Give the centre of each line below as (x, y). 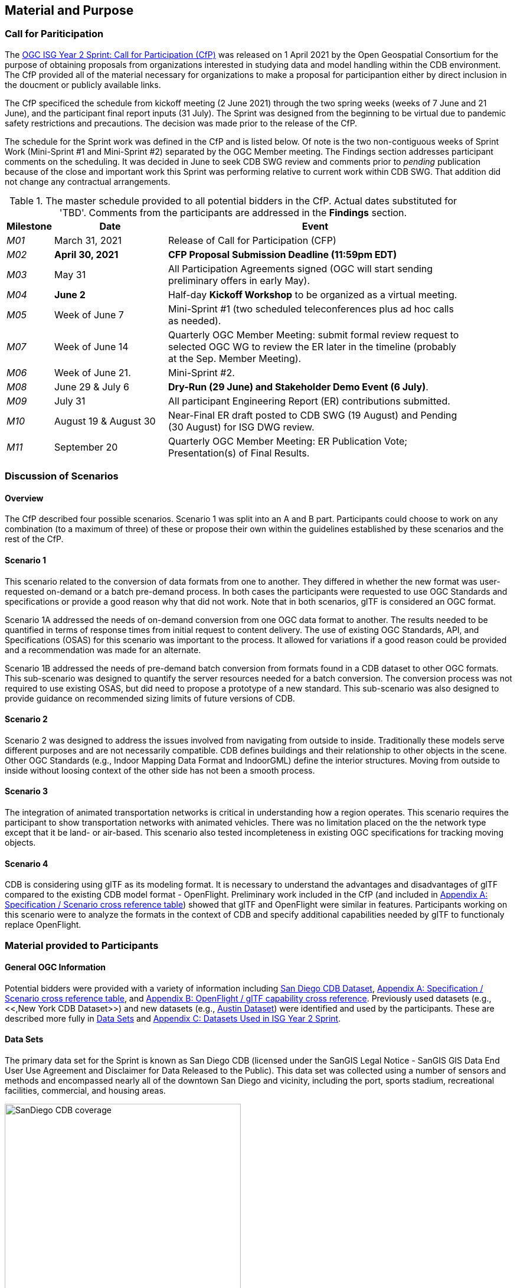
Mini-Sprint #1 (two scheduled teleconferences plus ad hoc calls (311, 309)
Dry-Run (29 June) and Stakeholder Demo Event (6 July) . (298, 387)
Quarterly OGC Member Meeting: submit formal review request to (314, 335)
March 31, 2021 (88, 240)
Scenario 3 (27, 791)
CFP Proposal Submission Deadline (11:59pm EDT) (283, 254)
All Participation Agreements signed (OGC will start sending (301, 268)
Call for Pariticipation (54, 34)
